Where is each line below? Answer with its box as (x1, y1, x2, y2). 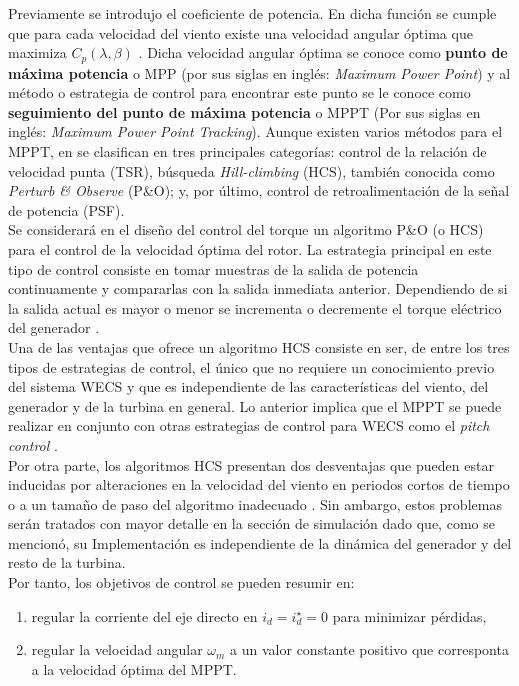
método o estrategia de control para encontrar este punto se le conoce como (8, 82, 471, 103)
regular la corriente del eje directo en (31, 605, 258, 626)
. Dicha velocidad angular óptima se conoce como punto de (138, 42, 508, 63)
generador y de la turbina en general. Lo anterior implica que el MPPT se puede (8, 395, 502, 416)
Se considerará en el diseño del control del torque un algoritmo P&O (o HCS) (8, 219, 484, 240)
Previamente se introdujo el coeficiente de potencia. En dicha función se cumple (8, 3, 497, 23)
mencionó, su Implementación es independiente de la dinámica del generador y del (8, 532, 512, 553)
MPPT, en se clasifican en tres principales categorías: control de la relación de (8, 141, 487, 162)
